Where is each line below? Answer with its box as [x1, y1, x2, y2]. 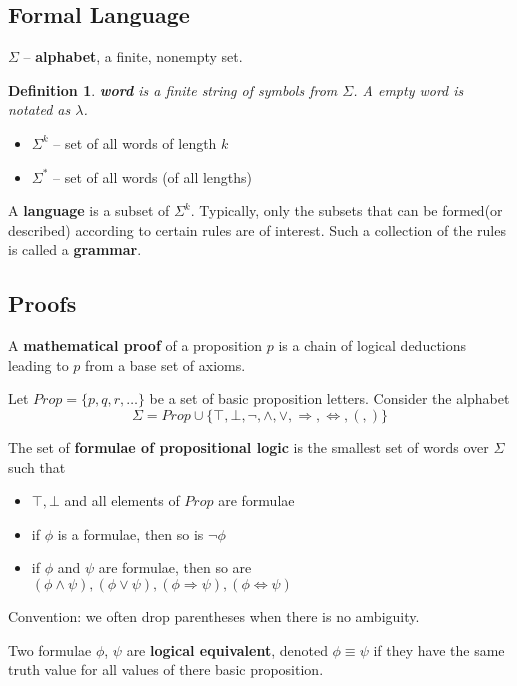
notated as [8, 99, 71, 120]
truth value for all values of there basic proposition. [8, 659, 324, 680]
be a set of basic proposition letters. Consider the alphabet [149, 388, 510, 409]
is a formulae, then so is [57, 523, 204, 544]
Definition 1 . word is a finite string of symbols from [8, 79, 338, 100]
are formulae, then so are [98, 557, 252, 578]
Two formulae [8, 639, 92, 660]
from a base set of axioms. [85, 354, 246, 375]
